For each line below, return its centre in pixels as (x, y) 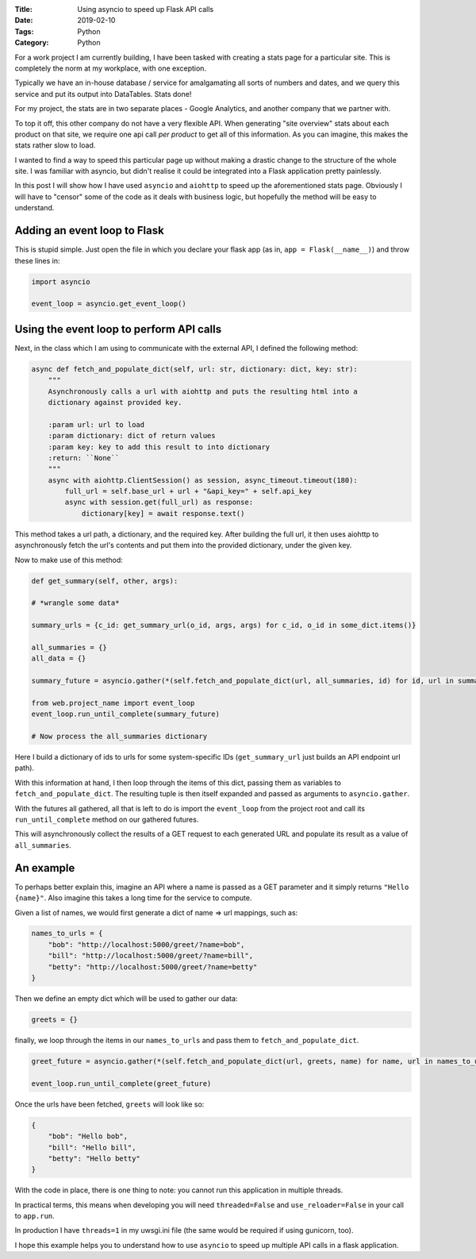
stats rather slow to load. (55, 145)
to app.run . (35, 1216)
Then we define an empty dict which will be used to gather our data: (126, 999)
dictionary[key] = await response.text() (163, 513)
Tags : (24, 31)
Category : (32, 43)
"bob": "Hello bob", (88, 1136)
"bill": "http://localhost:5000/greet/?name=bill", (151, 956)
